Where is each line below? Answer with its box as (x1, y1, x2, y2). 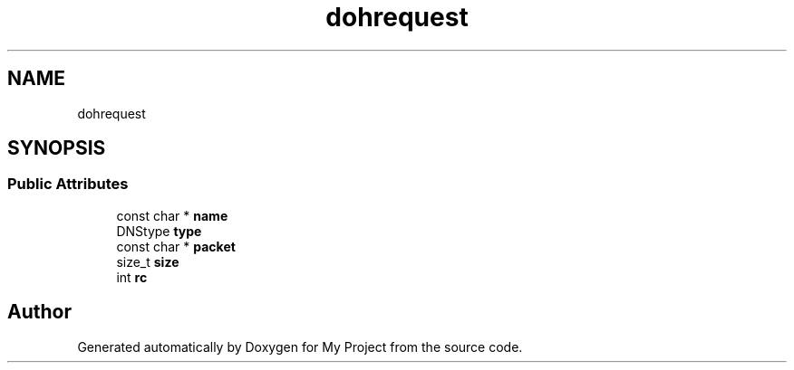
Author (7, 300, 72, 324)
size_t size (116, 253, 179, 270)
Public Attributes (7, 175, 129, 194)
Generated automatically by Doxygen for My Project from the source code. (77, 338, 523, 355)
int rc (116, 269, 148, 285)
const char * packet (116, 238, 236, 254)
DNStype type (116, 223, 202, 239)
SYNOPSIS (7, 137, 106, 160)
